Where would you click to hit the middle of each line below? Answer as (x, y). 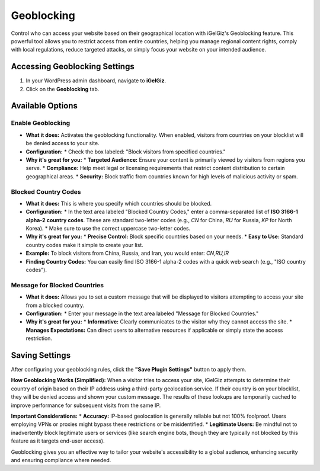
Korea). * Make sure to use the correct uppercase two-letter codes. (108, 229)
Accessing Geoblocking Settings (73, 67)
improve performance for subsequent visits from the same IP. (86, 405)
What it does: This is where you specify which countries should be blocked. (119, 203)
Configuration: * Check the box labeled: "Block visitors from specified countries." (126, 152)
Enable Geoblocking (41, 123)
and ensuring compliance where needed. (61, 460)
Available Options (44, 106)
